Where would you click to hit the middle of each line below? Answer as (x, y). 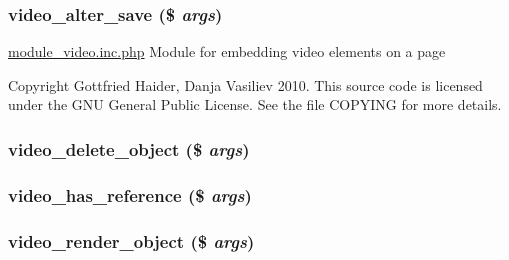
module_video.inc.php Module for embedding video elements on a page (227, 51)
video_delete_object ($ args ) (129, 148)
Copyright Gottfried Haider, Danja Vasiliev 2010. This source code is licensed (245, 84)
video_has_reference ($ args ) (130, 194)
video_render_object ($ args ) (131, 240)
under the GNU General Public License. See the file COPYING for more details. (255, 104)
